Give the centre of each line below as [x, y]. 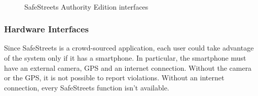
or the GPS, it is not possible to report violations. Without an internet [114, 78]
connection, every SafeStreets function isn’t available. [87, 87]
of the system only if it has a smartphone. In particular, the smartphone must [125, 58]
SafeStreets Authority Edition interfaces [86, 6]
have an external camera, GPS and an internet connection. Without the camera [128, 67]
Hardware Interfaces [46, 29]
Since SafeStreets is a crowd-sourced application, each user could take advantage [129, 48]
